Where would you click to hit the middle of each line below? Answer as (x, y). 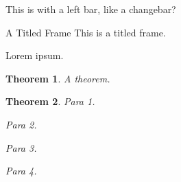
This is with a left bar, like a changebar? (91, 9)
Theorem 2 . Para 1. (50, 101)
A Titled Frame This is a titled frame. (86, 32)
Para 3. (21, 147)
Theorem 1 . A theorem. (58, 78)
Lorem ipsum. (35, 55)
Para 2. (21, 124)
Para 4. (21, 171)
